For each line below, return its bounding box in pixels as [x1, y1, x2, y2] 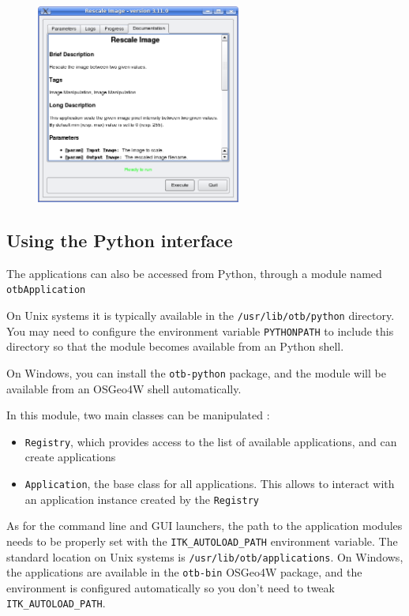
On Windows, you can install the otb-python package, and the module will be [6, 364, 386, 381]
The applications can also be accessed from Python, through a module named [6, 265, 382, 281]
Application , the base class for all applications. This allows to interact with [24, 475, 395, 491]
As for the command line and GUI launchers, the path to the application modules [6, 517, 403, 534]
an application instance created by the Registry [24, 490, 259, 507]
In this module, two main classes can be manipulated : [6, 407, 270, 423]
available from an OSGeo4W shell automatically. [6, 380, 242, 396]
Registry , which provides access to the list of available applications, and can [24, 433, 397, 449]
